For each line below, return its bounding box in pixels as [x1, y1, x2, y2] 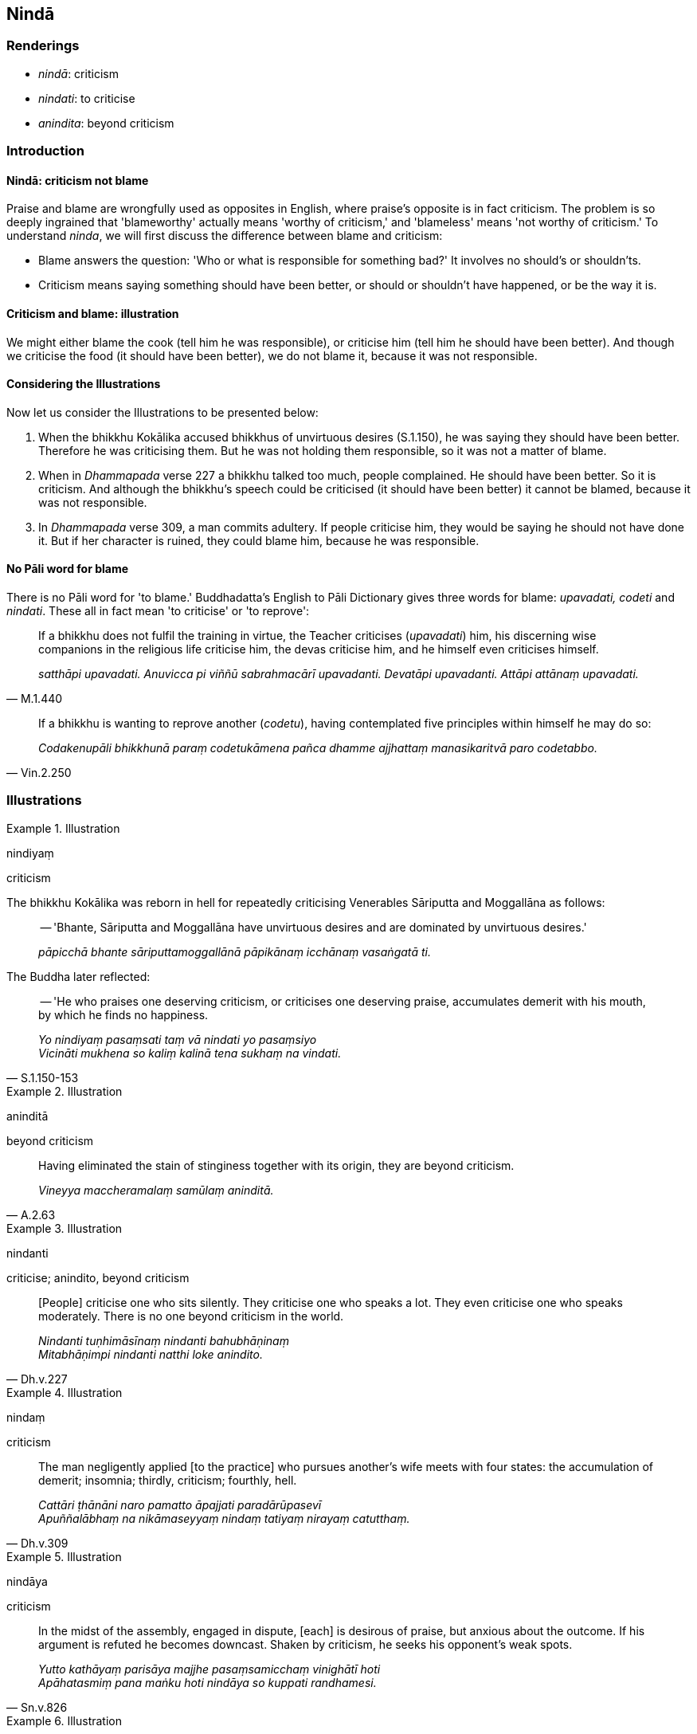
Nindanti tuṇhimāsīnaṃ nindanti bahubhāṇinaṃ [38, 1333, 289, 1348]
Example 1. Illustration [6, 821, 120, 835]
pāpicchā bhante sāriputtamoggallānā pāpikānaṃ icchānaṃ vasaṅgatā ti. [38, 944, 432, 959]
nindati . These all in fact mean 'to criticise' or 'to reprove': [6, 604, 310, 618]
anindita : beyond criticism [38, 116, 174, 130]
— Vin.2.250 [6, 766, 72, 780]
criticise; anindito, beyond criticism [6, 1270, 190, 1285]
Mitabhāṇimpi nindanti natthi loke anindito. [38, 1347, 263, 1361]
